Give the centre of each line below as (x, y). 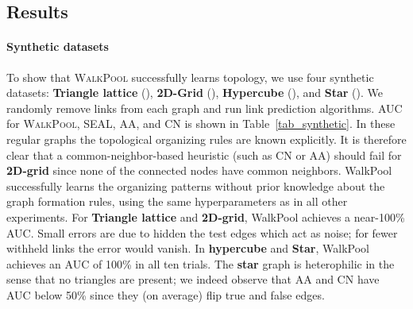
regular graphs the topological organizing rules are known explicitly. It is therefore (206, 139)
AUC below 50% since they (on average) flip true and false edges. (166, 294)
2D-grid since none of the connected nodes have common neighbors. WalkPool (199, 170)
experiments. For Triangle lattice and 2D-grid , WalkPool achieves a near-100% (206, 216)
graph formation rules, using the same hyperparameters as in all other (177, 201)
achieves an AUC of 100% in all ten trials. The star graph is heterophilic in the (201, 263)
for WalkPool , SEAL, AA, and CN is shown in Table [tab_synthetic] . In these (201, 124)
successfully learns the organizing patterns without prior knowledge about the (196, 185)
